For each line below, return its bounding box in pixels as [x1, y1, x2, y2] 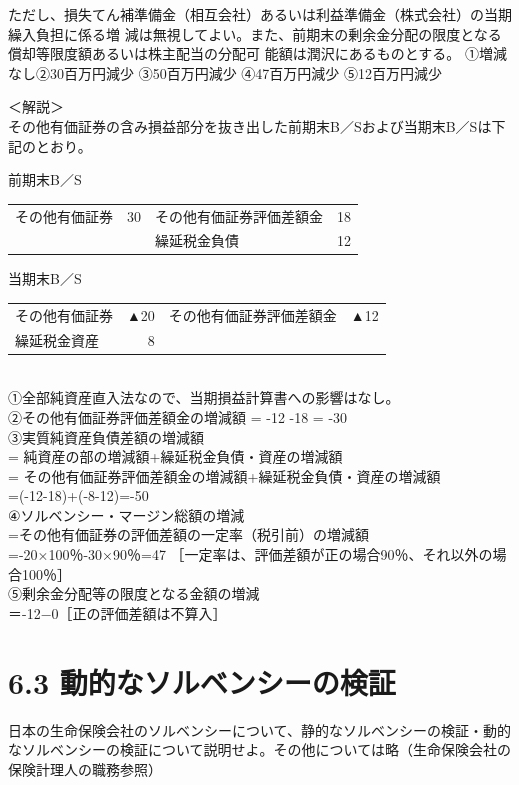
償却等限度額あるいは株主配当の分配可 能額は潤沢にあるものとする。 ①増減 [8, 43, 507, 64]
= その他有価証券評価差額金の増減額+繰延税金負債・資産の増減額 [8, 465, 441, 486]
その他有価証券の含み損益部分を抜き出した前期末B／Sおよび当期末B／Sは [8, 115, 492, 136]
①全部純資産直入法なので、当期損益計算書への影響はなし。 [8, 387, 400, 408]
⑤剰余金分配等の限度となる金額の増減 [8, 583, 260, 604]
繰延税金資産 [15, 329, 99, 350]
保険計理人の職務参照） [8, 758, 162, 779]
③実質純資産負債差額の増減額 [8, 426, 204, 447]
